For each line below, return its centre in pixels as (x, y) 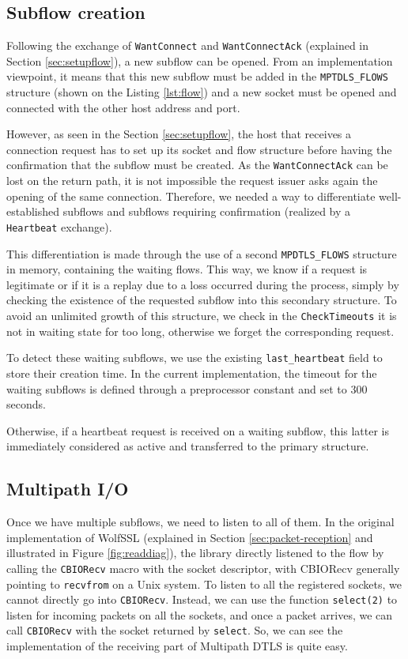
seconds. (26, 404)
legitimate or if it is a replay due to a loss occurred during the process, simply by (203, 284)
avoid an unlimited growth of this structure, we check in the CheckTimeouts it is (202, 316)
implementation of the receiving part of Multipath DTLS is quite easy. (177, 646)
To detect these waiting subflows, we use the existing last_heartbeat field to (195, 358)
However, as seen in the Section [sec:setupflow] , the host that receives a (179, 134)
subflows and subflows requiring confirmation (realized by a (207, 211)
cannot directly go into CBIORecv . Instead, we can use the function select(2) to (202, 599)
